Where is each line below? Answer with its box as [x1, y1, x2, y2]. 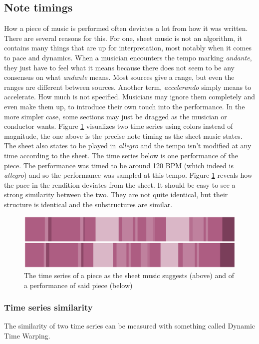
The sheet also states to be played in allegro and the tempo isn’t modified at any [4, 140, 252, 151]
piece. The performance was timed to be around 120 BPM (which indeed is [4, 160, 234, 170]
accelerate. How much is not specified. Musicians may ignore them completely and [4, 91, 256, 102]
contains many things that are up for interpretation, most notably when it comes [4, 42, 252, 53]
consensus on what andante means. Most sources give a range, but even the [4, 72, 235, 82]
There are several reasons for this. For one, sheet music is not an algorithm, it [4, 32, 242, 43]
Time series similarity [4, 301, 93, 314]
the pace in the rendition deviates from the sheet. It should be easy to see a [4, 179, 236, 190]
